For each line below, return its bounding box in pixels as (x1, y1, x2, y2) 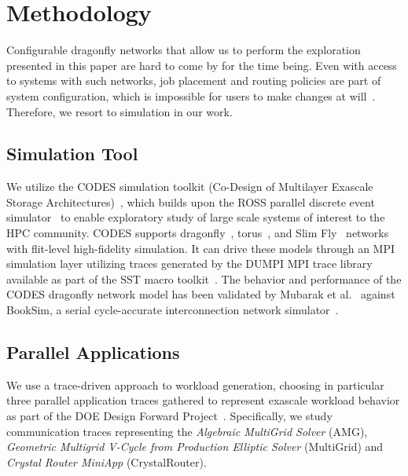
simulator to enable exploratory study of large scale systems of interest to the (6, 209, 385, 225)
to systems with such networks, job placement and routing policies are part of (6, 72, 381, 89)
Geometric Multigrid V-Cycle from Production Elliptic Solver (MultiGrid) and (6, 438, 384, 455)
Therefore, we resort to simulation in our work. (6, 103, 233, 119)
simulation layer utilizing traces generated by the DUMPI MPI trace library (6, 255, 373, 272)
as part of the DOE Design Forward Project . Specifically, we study (6, 408, 333, 424)
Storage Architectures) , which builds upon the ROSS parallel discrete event (6, 193, 375, 210)
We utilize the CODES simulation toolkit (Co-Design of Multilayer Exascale (6, 178, 373, 195)
